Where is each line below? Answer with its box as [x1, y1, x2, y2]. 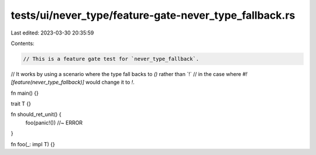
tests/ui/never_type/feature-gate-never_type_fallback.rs [11, 9, 296, 22]
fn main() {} [11, 89, 39, 97]
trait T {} [11, 100, 32, 108]
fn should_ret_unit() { [11, 111, 61, 118]
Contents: [11, 40, 35, 47]
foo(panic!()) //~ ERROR [25, 119, 83, 126]
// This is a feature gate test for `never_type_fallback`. [23, 56, 200, 62]
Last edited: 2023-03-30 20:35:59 [11, 29, 94, 36]
